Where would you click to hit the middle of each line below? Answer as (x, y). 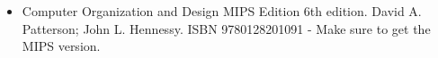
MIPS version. (61, 46)
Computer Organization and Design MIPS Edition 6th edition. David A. (222, 11)
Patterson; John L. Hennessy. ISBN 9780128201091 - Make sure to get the (226, 28)
